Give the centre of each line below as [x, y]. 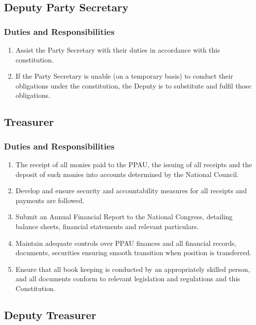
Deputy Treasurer [50, 314]
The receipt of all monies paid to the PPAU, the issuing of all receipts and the [134, 164]
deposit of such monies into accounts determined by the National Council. [127, 174]
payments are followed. [50, 200]
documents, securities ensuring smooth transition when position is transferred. [133, 252]
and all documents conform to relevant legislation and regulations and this [128, 279]
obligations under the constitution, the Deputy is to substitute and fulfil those [133, 85]
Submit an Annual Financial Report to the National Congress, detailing [124, 217]
